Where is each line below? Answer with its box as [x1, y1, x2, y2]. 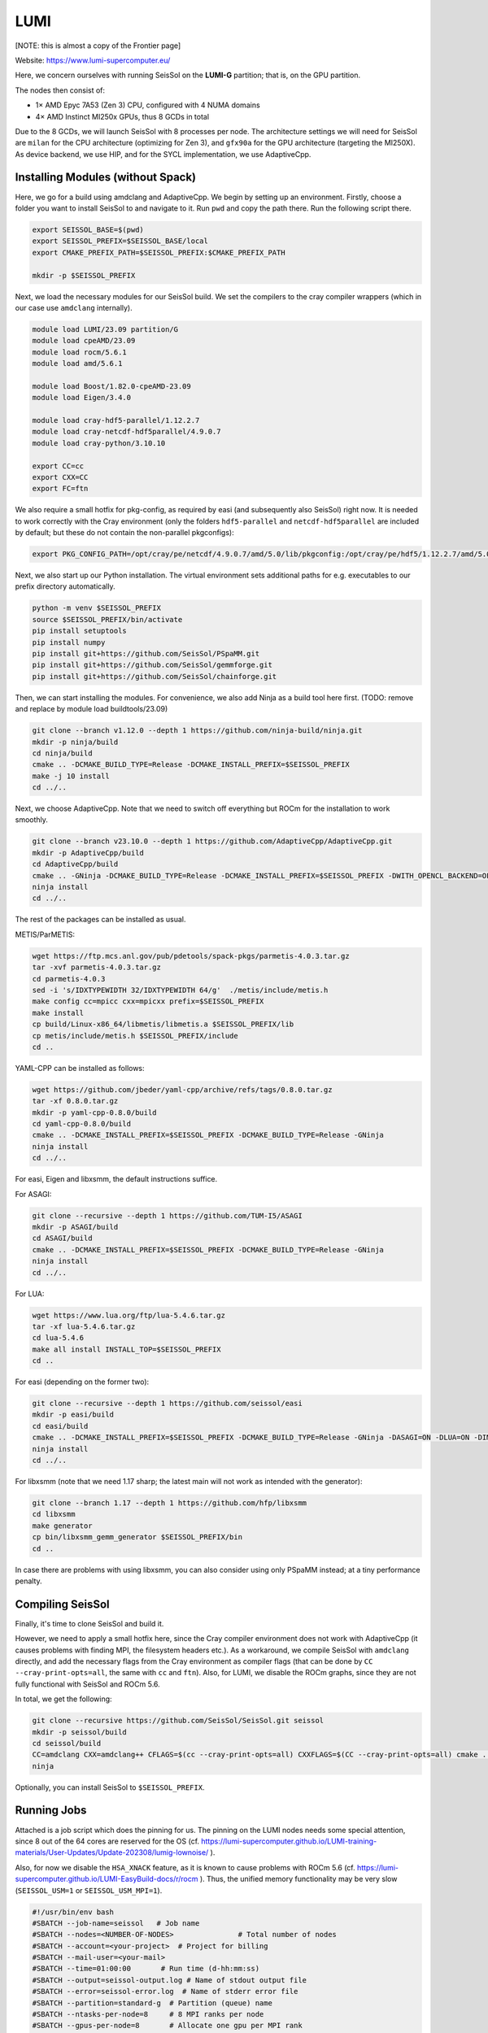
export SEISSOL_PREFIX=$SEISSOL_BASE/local [32, 237, 209, 246]
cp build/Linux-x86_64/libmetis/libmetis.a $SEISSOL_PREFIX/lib [32, 1020, 294, 1029]
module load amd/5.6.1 [32, 359, 123, 368]
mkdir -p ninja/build [32, 737, 119, 747]
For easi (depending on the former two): [15, 1377, 150, 1387]
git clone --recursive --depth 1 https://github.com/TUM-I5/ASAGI [32, 1211, 303, 1220]
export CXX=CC [32, 472, 89, 481]
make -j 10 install [32, 771, 110, 781]
